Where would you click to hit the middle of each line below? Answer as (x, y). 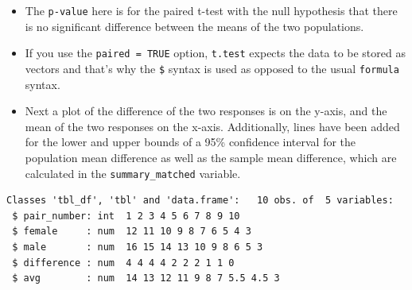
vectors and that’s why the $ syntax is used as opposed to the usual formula (212, 68)
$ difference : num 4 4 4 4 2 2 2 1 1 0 (123, 263)
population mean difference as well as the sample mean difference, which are (211, 157)
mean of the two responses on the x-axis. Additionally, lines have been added (212, 126)
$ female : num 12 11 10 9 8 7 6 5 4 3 (132, 232)
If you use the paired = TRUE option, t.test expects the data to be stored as (215, 53)
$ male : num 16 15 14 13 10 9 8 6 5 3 (138, 247)
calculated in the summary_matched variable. (133, 173)
